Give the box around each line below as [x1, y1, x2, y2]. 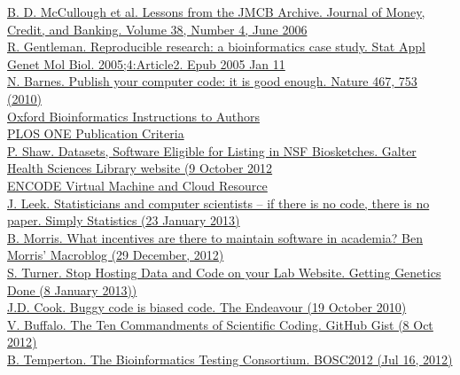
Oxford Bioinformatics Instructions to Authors [7, 106, 260, 125]
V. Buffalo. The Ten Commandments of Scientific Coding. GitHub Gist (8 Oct [7, 315, 433, 333]
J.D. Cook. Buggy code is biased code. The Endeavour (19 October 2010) [7, 298, 407, 316]
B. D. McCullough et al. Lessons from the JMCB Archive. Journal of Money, [7, 3, 425, 20]
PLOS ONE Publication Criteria [7, 124, 184, 143]
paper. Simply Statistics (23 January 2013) [7, 211, 240, 230]
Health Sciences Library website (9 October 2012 [7, 159, 273, 177]
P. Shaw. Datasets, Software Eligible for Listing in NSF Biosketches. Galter [7, 141, 417, 160]
